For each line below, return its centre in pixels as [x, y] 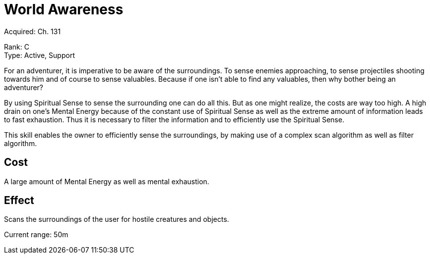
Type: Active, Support [39, 55]
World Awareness [64, 9]
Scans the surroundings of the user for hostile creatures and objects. [117, 219]
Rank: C [17, 47]
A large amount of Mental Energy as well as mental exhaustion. [107, 181]
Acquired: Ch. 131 [32, 31]
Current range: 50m [36, 235]
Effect [19, 201]
